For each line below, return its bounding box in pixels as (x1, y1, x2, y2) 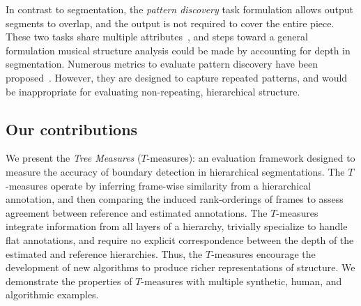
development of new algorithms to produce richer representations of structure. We (6, 260, 355, 275)
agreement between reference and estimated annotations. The (6, 205, 268, 220)
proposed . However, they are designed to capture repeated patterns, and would (6, 70, 348, 84)
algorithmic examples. (6, 287, 99, 302)
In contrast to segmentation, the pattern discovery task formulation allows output (6, 2, 353, 16)
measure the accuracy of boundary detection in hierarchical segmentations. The (6, 164, 345, 178)
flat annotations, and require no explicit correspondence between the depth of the (6, 232, 354, 247)
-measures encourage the (211, 246, 316, 261)
